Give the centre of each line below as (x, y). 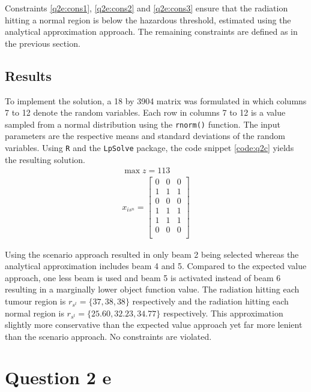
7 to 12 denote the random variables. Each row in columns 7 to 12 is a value (145, 112)
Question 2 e (58, 377)
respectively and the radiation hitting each (210, 301)
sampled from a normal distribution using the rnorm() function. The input (143, 124)
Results (28, 75)
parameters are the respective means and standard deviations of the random (145, 136)
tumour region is (35, 301)
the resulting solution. (45, 159)
